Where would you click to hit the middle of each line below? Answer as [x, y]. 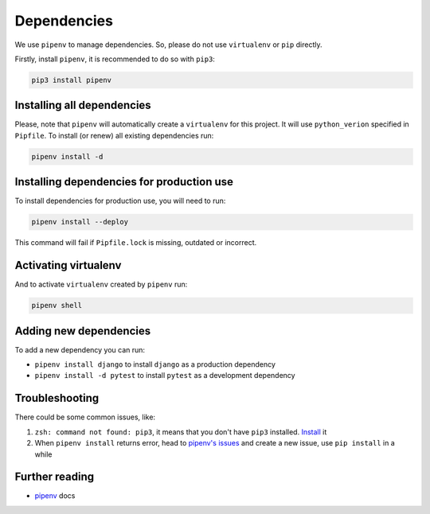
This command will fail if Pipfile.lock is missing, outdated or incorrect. [136, 243]
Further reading [55, 477]
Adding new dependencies [83, 331]
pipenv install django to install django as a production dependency [155, 364]
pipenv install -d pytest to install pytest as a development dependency [165, 376]
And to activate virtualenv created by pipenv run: [101, 284]
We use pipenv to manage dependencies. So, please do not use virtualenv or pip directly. [168, 45]
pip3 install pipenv [71, 80]
